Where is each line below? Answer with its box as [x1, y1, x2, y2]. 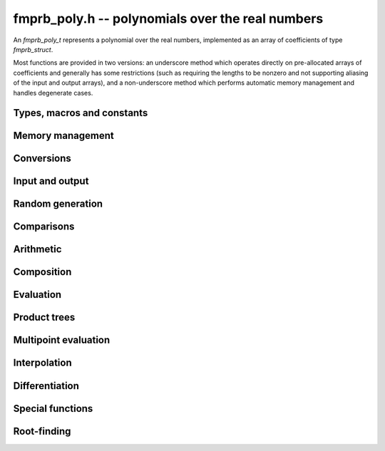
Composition [13, 266, 72, 278]
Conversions [13, 152, 71, 165]
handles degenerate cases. [13, 88, 93, 97]
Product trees [13, 311, 76, 323]
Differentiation [13, 380, 80, 392]
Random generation [13, 198, 103, 210]
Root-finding [13, 425, 71, 437]
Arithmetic [13, 243, 62, 256]
